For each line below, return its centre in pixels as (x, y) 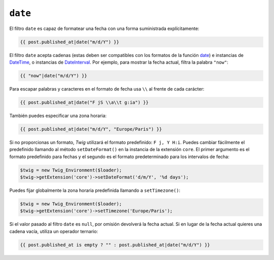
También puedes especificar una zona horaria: (58, 115)
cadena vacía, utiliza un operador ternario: (54, 231)
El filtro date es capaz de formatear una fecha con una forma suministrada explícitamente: (105, 28)
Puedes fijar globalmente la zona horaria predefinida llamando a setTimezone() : (95, 190)
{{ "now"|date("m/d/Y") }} (54, 76)
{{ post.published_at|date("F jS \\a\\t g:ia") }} (84, 102)
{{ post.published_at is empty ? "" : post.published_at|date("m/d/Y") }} (115, 245)
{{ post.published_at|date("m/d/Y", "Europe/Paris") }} (91, 129)
